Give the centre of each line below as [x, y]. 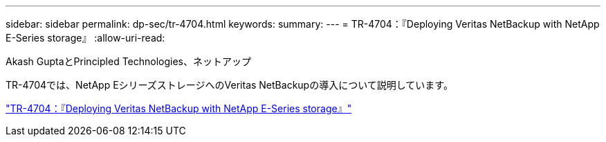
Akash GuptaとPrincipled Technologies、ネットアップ [129, 61]
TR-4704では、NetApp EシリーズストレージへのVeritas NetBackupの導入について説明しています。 [229, 85]
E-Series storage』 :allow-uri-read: [85, 38]
